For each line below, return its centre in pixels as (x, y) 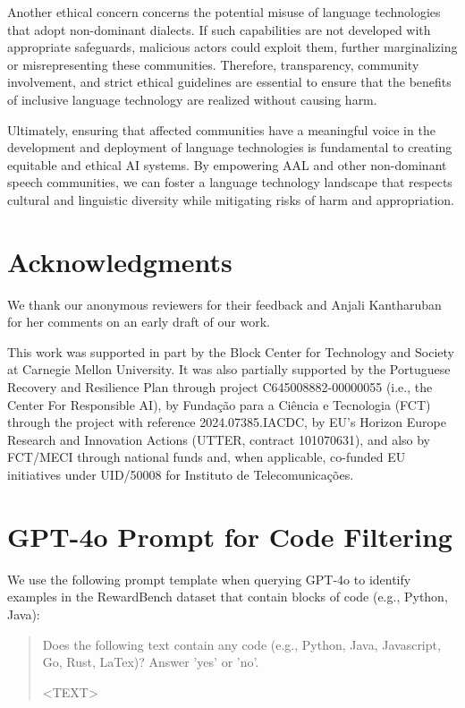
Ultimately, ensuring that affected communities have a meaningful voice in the (221, 129)
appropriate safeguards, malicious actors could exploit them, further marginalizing (232, 47)
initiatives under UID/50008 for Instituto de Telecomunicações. (181, 474)
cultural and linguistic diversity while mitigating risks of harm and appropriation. (231, 199)
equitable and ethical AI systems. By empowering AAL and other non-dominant (227, 164)
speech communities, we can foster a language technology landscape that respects (230, 182)
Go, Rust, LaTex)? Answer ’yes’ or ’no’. (151, 662)
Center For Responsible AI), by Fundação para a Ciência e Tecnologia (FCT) (219, 404)
